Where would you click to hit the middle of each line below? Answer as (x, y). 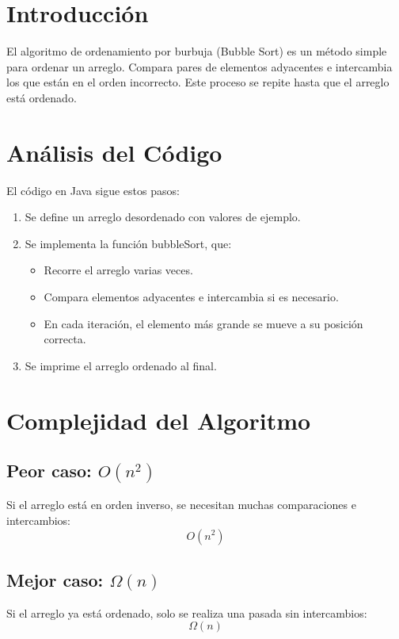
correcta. (65, 339)
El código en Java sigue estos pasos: (93, 190)
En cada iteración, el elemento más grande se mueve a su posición (203, 323)
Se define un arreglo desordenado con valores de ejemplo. (163, 217)
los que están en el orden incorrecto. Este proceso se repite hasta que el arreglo (198, 82)
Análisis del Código (114, 152)
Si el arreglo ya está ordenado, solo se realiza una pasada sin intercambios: (187, 612)
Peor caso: (49, 471)
